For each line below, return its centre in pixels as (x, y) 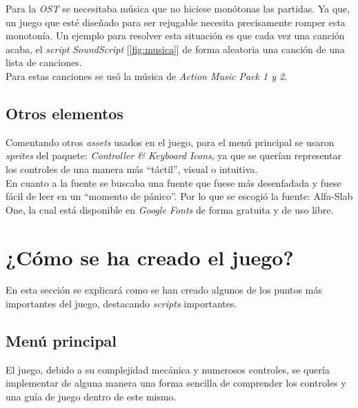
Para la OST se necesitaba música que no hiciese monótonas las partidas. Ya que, (178, 8)
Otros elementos (64, 113)
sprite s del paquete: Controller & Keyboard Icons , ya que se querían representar (173, 155)
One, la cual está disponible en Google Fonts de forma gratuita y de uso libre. (170, 209)
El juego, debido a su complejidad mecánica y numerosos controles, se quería (168, 369)
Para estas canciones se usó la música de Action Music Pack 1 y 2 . (147, 75)
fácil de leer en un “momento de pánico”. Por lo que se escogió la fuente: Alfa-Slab (179, 196)
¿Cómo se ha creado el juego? (150, 257)
